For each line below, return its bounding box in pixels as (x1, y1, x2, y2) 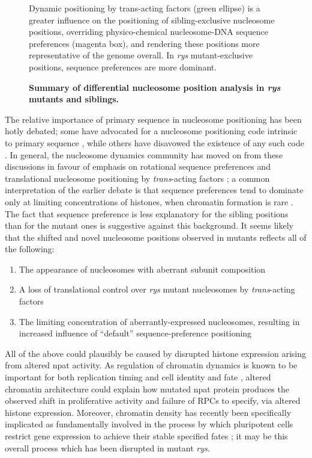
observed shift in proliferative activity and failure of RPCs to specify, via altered (5, 394, 301, 407)
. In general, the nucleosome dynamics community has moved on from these (5, 148, 283, 161)
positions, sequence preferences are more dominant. (29, 60, 217, 73)
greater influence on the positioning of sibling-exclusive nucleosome (29, 13, 275, 26)
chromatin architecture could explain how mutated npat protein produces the (5, 382, 289, 395)
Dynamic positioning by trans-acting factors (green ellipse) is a (29, 2, 260, 14)
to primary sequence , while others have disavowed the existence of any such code (5, 136, 304, 149)
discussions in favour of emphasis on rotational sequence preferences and (5, 160, 271, 173)
